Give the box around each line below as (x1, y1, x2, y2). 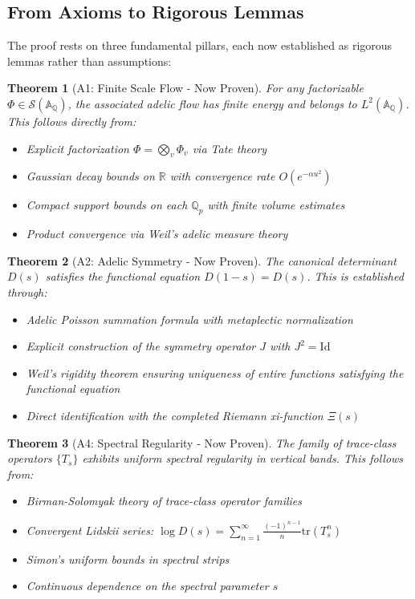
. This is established (307, 268, 404, 285)
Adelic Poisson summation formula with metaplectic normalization (26, 310, 353, 327)
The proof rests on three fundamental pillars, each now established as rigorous (7, 37, 393, 54)
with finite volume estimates (207, 196, 345, 213)
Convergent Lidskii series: (26, 521, 154, 538)
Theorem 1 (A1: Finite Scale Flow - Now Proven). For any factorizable (7, 79, 364, 96)
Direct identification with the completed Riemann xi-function (26, 407, 323, 423)
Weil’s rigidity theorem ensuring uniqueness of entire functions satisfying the (26, 364, 404, 381)
